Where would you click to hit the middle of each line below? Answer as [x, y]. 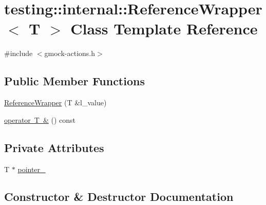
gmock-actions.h [70, 53]
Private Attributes [54, 147]
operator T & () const [40, 119]
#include [18, 53]
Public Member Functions [74, 81]
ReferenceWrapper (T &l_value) [55, 102]
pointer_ [32, 169]
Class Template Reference [164, 29]
